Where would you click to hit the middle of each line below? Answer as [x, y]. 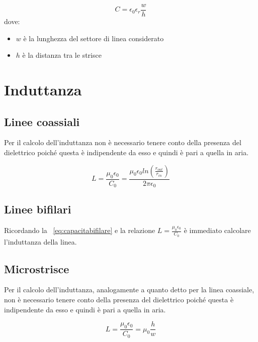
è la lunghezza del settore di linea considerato [94, 38]
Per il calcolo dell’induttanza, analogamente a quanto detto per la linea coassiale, [129, 290]
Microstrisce [37, 268]
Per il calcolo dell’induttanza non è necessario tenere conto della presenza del [123, 142]
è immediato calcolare [217, 230]
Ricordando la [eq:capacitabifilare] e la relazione [80, 230]
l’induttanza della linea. [40, 241]
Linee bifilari [38, 209]
